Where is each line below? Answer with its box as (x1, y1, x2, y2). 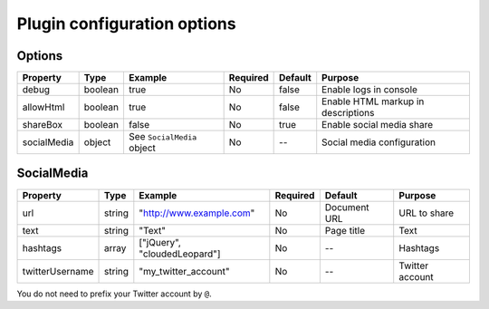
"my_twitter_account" (139, 265, 230, 277)
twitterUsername (22, 265, 94, 277)
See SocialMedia (128, 130, 197, 143)
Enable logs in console (321, 83, 418, 96)
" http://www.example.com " (139, 207, 255, 219)
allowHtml (22, 101, 65, 113)
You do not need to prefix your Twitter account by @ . (16, 288, 212, 299)
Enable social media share (321, 119, 434, 131)
